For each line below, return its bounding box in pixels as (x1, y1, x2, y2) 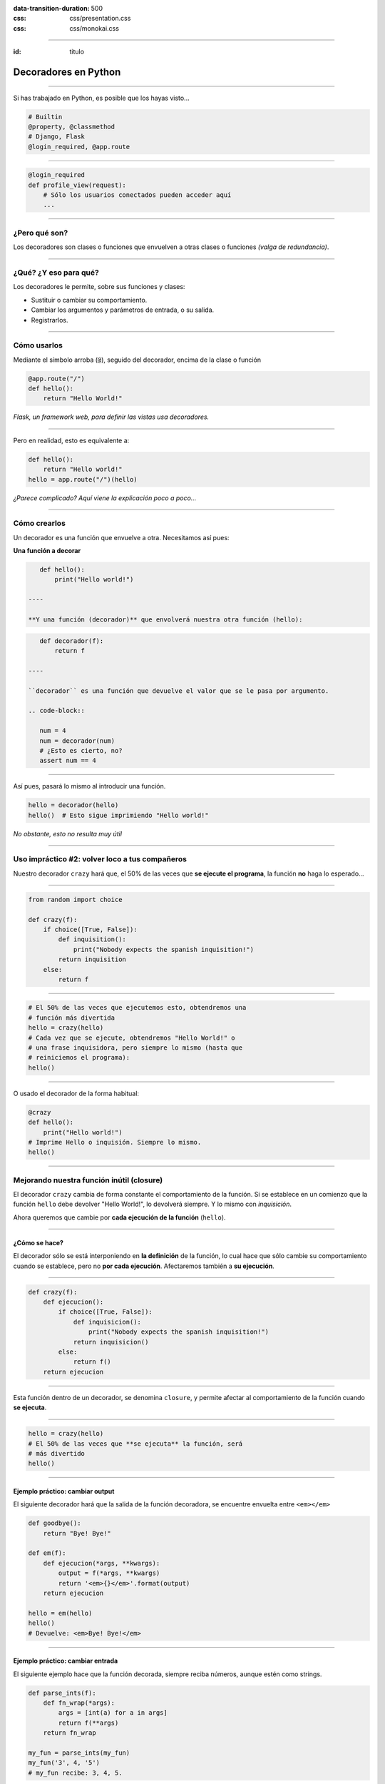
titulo (69, 47, 85, 56)
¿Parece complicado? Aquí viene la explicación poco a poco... (13, 493, 197, 502)
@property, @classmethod (28, 122, 115, 131)
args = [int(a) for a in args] (58, 1709, 168, 1717)
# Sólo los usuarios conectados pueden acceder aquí (43, 191, 232, 199)
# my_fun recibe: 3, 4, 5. (28, 1768, 123, 1777)
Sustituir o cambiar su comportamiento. (31, 295, 148, 304)
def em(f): (28, 1549, 66, 1557)
